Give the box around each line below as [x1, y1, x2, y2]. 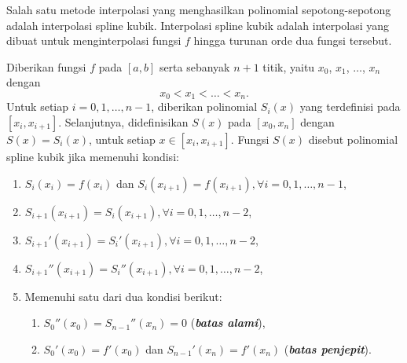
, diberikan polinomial [151, 98, 258, 115]
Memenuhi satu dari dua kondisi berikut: [24, 288, 222, 304]
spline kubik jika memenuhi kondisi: [6, 148, 179, 165]
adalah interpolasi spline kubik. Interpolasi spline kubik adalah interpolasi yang [6, 16, 390, 33]
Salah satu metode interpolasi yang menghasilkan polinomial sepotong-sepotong [6, 2, 391, 17]
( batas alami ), [190, 314, 266, 331]
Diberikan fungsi [6, 58, 86, 75]
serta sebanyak [159, 58, 230, 75]
